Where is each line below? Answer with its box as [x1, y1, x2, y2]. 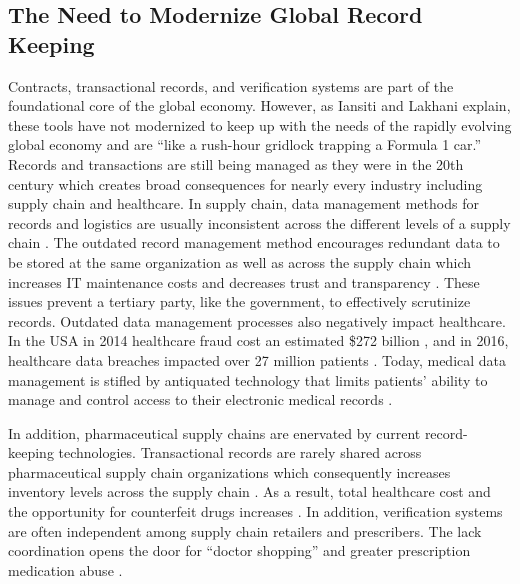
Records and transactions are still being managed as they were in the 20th [8, 153, 464, 174]
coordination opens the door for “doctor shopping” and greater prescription [8, 540, 471, 561]
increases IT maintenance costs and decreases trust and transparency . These [8, 271, 480, 292]
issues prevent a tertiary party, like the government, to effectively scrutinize [8, 291, 471, 312]
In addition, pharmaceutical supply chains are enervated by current [8, 422, 421, 443]
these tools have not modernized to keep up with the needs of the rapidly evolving [8, 114, 512, 135]
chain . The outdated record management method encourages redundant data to [8, 232, 500, 253]
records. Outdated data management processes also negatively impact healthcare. [8, 310, 506, 331]
